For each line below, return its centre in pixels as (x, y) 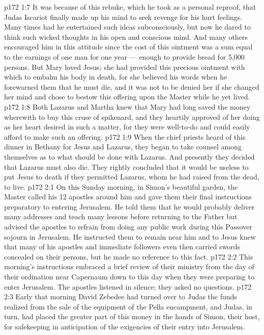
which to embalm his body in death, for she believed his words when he (116, 77)
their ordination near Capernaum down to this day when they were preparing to (129, 277)
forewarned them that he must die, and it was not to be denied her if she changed (132, 86)
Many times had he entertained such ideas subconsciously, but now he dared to (127, 27)
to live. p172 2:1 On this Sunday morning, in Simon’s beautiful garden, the (121, 186)
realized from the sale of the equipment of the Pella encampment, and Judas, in (128, 306)
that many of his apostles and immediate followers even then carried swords (122, 247)
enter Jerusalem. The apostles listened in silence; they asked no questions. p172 (128, 286)
